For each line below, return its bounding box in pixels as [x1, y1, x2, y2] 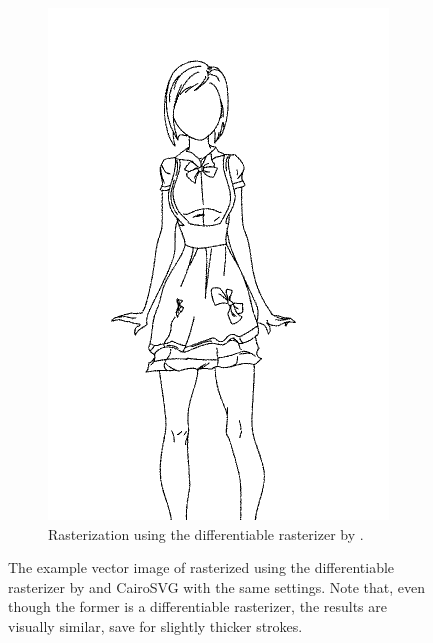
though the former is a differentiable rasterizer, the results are [8, 596, 387, 617]
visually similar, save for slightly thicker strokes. [8, 615, 303, 636]
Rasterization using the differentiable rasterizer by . [48, 523, 364, 544]
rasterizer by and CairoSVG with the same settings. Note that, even [8, 576, 426, 597]
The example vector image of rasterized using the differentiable [8, 557, 395, 578]
